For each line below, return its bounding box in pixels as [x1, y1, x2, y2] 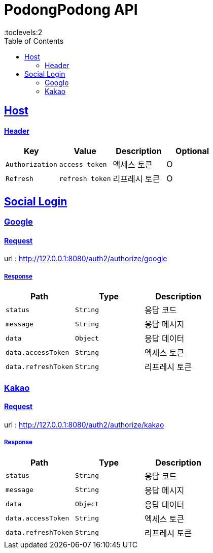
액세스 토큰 [113, 160, 153, 170]
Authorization [6, 160, 57, 168]
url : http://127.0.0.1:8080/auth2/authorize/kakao [4, 420, 164, 429]
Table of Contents [4, 36, 64, 45]
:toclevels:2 [4, 27, 43, 37]
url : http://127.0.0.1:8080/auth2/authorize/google [4, 254, 167, 263]
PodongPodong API [4, 1, 138, 18]
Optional [175, 146, 209, 157]
